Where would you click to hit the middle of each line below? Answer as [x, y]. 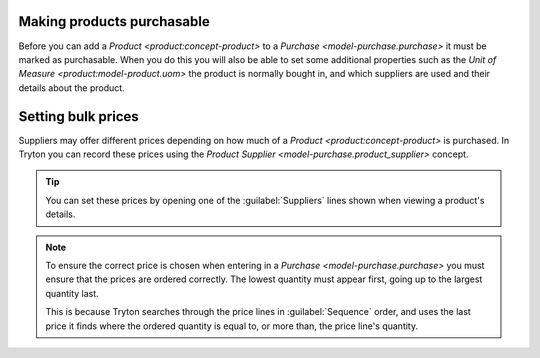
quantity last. [72, 293]
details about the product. [71, 87]
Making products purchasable [114, 21]
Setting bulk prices [78, 116]
